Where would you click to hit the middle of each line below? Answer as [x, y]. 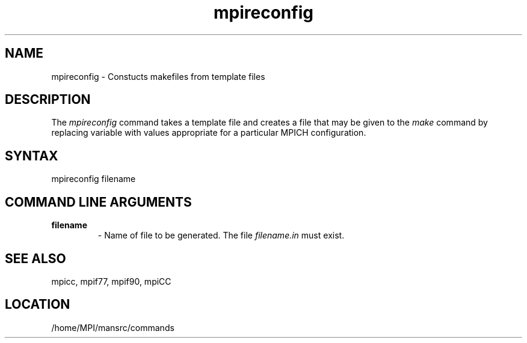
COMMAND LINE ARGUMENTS [98, 202]
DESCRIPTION [48, 100]
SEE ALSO [35, 258]
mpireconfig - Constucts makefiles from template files [158, 76]
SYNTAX [32, 156]
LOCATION [38, 305]
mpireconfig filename [94, 179]
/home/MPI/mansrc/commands [113, 327]
